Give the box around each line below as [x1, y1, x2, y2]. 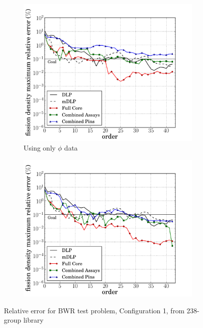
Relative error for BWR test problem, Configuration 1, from [4, 305, 185, 315]
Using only [24, 143, 56, 153]
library [23, 315, 44, 325]
